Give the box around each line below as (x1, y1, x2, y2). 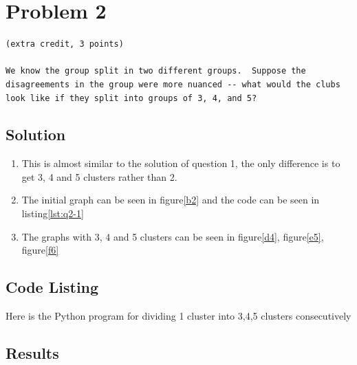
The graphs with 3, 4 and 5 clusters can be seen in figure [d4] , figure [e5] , (21, 229, 324, 243)
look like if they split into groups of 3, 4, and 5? (6, 93, 257, 103)
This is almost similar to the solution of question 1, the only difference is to (21, 156, 340, 170)
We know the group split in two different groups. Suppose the (6, 66, 306, 76)
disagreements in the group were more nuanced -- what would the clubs (6, 79, 340, 89)
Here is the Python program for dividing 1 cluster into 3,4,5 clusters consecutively (6, 309, 351, 323)
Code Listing (6, 276, 99, 298)
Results (6, 342, 59, 364)
